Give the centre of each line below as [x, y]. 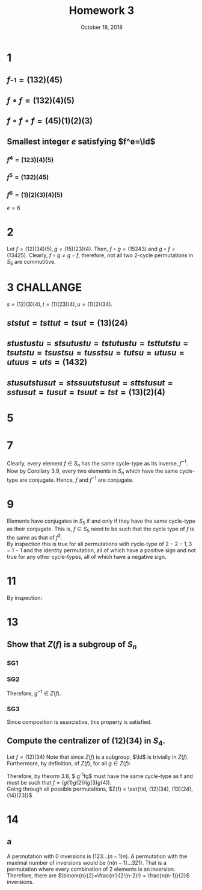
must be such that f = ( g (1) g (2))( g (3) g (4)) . [59, 782]
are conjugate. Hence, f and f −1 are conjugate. [77, 479]
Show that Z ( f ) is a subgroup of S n [72, 645]
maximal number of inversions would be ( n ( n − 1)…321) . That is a [87, 862]
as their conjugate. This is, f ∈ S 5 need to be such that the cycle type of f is [100, 529]
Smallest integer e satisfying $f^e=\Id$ [81, 141]
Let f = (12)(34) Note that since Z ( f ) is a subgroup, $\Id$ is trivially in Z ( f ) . [98, 757]
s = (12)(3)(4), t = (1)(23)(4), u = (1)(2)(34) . [60, 304]
